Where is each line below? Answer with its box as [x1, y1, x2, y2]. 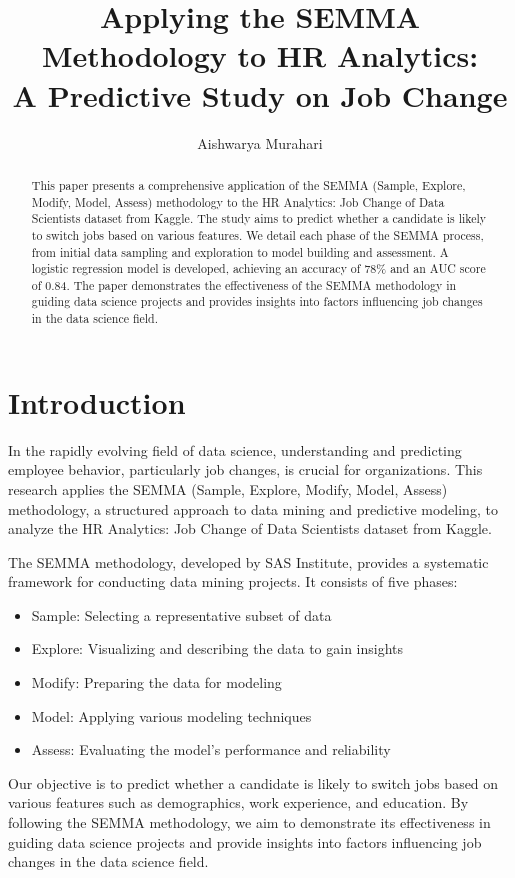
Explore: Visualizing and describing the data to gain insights [31, 638, 404, 659]
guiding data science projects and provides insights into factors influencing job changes [31, 293, 483, 310]
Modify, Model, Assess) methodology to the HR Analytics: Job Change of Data [31, 193, 445, 210]
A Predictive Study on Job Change [12, 74, 508, 115]
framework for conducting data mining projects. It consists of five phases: [8, 571, 458, 592]
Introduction [8, 381, 186, 422]
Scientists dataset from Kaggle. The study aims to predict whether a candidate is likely [31, 210, 487, 227]
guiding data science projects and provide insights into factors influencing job [8, 831, 482, 852]
